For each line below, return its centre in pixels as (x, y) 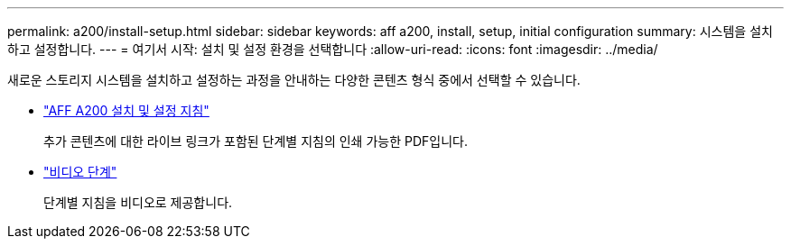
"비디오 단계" (80, 172)
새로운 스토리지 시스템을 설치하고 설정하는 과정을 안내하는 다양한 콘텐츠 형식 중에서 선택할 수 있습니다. (294, 80)
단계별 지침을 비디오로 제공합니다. (138, 202)
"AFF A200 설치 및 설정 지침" (126, 110)
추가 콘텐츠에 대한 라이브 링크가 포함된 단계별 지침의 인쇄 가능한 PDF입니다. (256, 141)
